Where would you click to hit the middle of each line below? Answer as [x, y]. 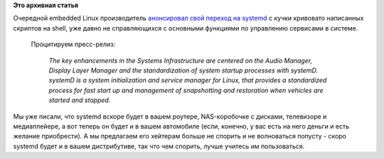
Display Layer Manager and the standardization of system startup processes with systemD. [183, 70]
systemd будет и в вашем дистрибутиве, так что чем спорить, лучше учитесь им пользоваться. [159, 146]
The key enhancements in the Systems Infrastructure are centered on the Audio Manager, [181, 60]
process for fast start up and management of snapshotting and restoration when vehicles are [186, 90]
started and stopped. [80, 100]
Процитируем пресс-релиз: [73, 44]
